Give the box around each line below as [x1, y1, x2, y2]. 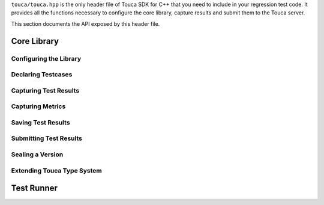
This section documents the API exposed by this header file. [11, 20, 160, 27]
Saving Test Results [11, 118, 70, 126]
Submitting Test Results [11, 134, 82, 142]
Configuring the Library [11, 54, 82, 63]
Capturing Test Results [11, 86, 80, 94]
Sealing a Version [11, 150, 64, 159]
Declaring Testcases [11, 70, 73, 79]
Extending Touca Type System [11, 166, 102, 174]
